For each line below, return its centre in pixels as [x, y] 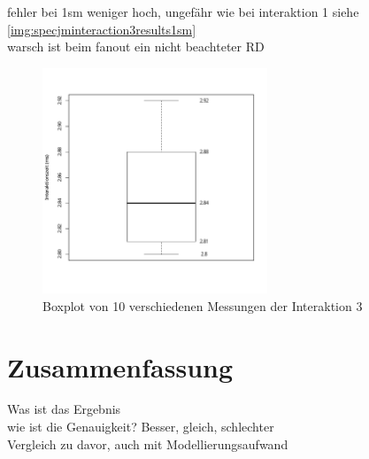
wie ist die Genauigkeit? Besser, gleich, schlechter [141, 427]
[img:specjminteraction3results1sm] [102, 29]
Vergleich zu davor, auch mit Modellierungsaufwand [148, 443]
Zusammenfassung [120, 366]
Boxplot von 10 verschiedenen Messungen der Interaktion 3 [203, 305]
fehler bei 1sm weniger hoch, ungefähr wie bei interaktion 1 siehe [183, 12]
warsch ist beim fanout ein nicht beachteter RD [136, 47]
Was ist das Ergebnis [64, 409]
